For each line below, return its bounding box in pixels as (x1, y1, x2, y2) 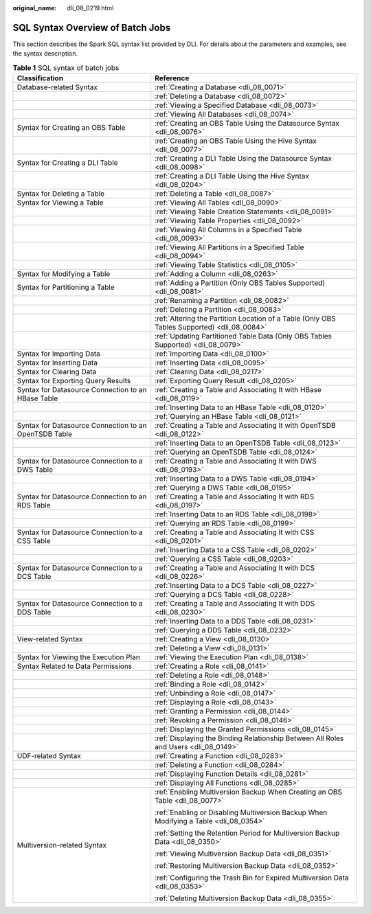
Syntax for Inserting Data (16, 358, 98, 367)
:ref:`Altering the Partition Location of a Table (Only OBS (155, 314, 336, 323)
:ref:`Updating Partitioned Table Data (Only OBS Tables (155, 332, 333, 341)
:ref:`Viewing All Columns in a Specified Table (155, 225, 302, 235)
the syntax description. (12, 49, 78, 58)
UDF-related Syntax (16, 751, 82, 761)
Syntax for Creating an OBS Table (16, 123, 126, 133)
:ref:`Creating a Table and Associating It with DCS (155, 563, 315, 573)
